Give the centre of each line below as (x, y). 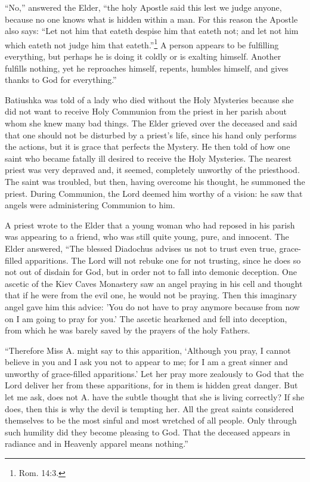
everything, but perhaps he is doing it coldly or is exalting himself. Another (143, 56)
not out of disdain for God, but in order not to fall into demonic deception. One (151, 272)
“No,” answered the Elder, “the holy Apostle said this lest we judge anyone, (143, 7)
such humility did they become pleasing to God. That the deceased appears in (148, 432)
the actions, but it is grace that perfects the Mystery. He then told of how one (148, 146)
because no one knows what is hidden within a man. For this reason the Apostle (151, 19)
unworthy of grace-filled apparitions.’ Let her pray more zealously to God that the (154, 373)
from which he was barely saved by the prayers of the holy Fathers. (128, 330)
